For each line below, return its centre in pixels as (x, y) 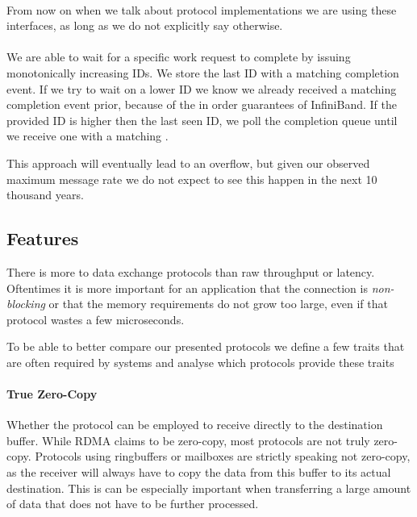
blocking (26, 304)
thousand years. (45, 195)
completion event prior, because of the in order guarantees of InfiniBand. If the (202, 104)
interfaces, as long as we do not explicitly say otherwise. (145, 25)
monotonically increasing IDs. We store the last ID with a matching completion (203, 72)
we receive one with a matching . (88, 136)
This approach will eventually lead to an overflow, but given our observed (188, 163)
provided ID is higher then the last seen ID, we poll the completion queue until (202, 120)
